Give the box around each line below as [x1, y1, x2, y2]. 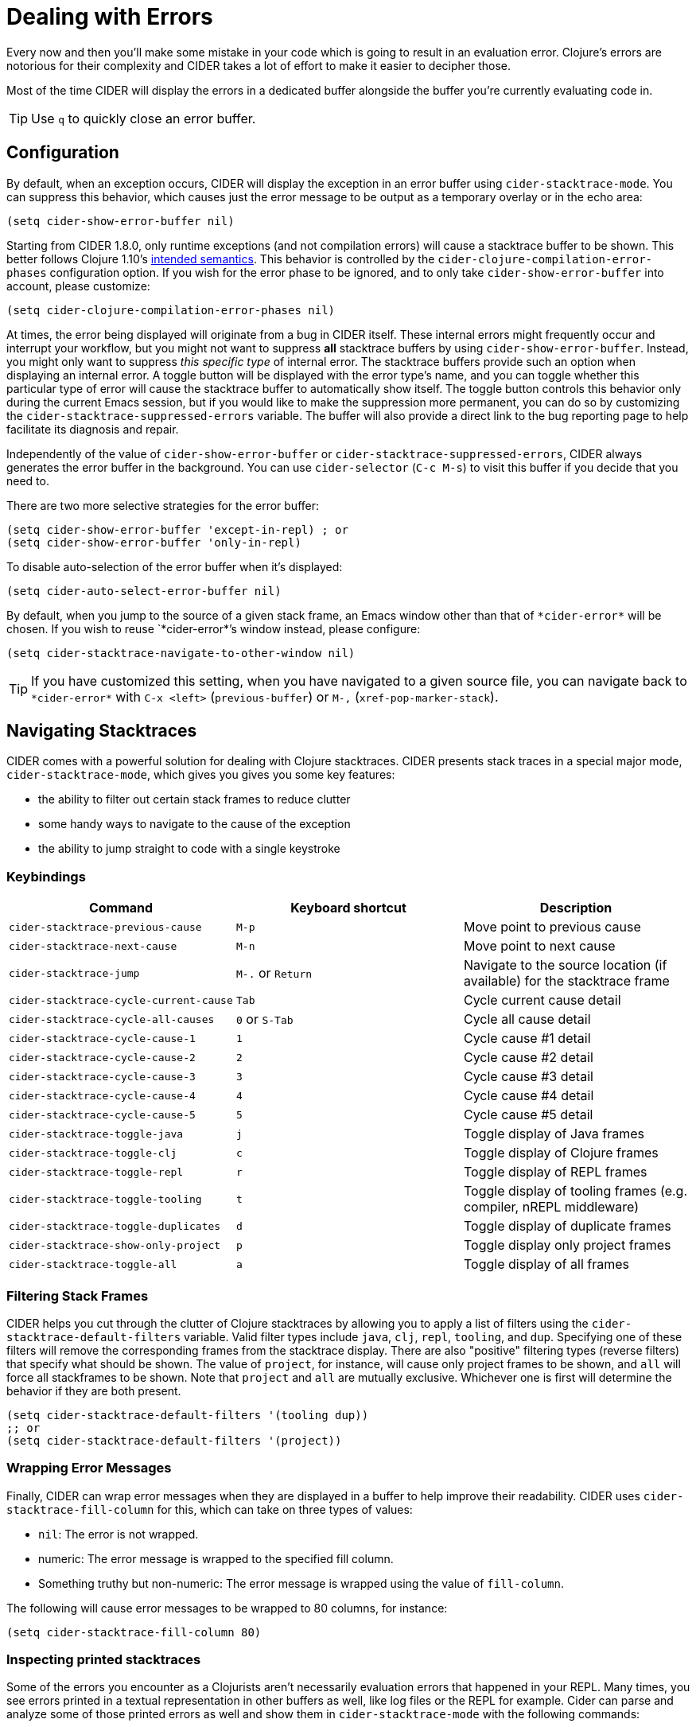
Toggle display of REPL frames [463, 1164, 647, 1181]
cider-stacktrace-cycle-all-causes [9, 1013, 215, 1025]
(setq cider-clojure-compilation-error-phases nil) [6, 303, 336, 317]
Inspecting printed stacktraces [6, 1651, 201, 1668]
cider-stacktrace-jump [9, 967, 140, 979]
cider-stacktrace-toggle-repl [9, 1165, 184, 1178]
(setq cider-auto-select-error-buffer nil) [6, 584, 282, 597]
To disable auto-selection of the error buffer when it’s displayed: [6, 559, 343, 574]
